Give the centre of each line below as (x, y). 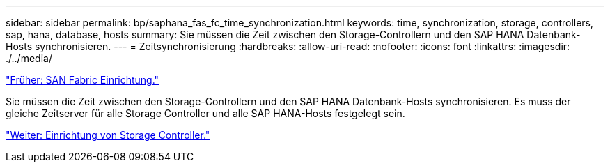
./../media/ (29, 58)
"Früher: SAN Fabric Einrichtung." (83, 80)
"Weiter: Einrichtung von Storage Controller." (108, 135)
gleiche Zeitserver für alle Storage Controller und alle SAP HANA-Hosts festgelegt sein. (205, 113)
